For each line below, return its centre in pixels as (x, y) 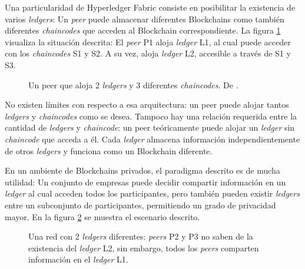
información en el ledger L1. (78, 259)
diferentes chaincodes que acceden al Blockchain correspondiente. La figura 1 (143, 30)
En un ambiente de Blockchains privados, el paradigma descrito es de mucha (142, 170)
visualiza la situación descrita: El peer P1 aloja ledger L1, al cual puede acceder (148, 41)
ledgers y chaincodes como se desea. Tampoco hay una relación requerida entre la (151, 116)
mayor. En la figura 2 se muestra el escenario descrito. (102, 216)
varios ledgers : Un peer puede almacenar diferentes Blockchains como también (145, 19)
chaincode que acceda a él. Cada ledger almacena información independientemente (152, 139)
